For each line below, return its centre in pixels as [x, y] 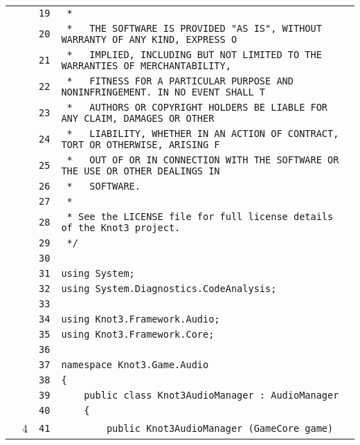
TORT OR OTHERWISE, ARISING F [141, 145]
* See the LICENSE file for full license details [200, 217]
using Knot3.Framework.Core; [138, 334]
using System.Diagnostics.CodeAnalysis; [169, 289]
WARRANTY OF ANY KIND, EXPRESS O [149, 39]
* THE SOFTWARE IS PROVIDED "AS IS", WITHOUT [194, 28]
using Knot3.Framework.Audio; [141, 319]
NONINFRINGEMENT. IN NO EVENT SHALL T [163, 92]
